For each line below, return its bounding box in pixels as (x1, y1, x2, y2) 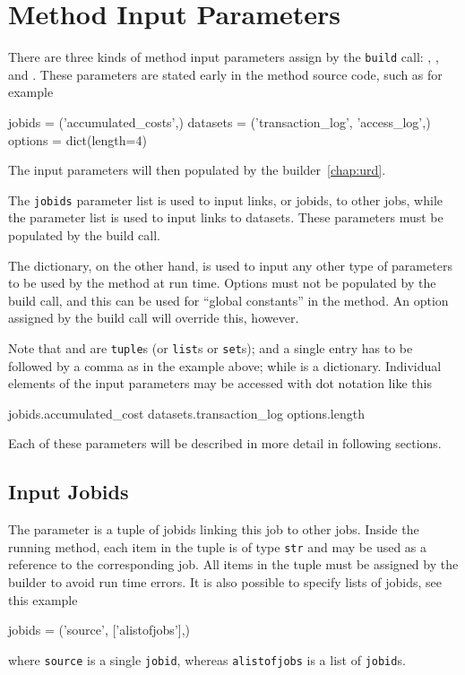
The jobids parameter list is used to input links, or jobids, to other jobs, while (8, 190, 443, 209)
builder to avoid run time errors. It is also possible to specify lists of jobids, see (8, 573, 442, 592)
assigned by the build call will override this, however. (8, 308, 299, 327)
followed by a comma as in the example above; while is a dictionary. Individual (8, 356, 442, 375)
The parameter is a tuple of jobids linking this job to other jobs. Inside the (8, 520, 419, 539)
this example (8, 590, 78, 609)
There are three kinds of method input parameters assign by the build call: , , (8, 48, 439, 66)
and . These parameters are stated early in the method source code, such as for (8, 65, 443, 83)
